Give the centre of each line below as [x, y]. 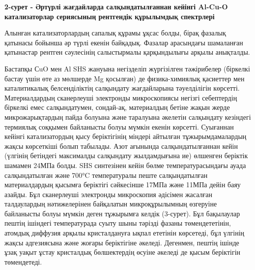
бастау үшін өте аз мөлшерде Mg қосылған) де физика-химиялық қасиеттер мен [125, 78]
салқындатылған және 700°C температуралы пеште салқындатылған [106, 175]
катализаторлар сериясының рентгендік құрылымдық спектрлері [110, 16]
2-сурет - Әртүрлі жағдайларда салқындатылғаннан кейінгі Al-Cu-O [116, 6]
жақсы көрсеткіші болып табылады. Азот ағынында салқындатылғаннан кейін [121, 146]
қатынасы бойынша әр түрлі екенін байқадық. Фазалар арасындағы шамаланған [124, 42]
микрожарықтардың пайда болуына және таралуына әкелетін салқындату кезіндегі [128, 117]
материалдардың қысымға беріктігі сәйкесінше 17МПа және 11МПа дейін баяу [123, 185]
